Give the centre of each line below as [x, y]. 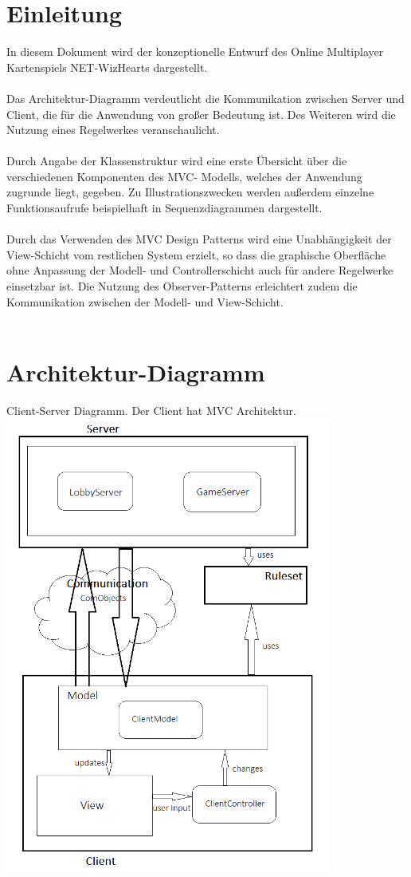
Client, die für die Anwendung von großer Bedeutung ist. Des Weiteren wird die [201, 114]
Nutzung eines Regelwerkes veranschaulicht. [113, 130]
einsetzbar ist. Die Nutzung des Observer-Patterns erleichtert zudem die [182, 286]
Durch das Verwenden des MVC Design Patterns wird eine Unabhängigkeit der [199, 239]
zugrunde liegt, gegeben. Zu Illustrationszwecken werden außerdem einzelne [190, 192]
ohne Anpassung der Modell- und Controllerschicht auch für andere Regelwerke [200, 270]
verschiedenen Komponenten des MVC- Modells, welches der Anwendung [184, 176]
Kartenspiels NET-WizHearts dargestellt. [107, 67]
